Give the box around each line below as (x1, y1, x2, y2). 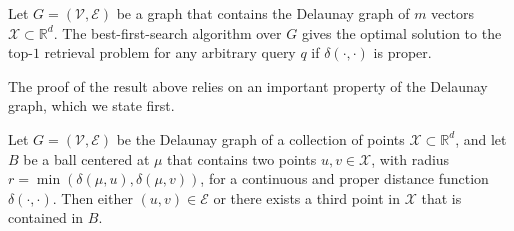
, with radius (371, 148, 450, 169)
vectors (431, 3, 474, 23)
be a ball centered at (23, 148, 150, 169)
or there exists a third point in (213, 187, 400, 208)
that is (421, 187, 462, 208)
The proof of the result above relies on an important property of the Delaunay (8, 75, 488, 96)
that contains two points (167, 148, 317, 169)
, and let (455, 128, 507, 149)
